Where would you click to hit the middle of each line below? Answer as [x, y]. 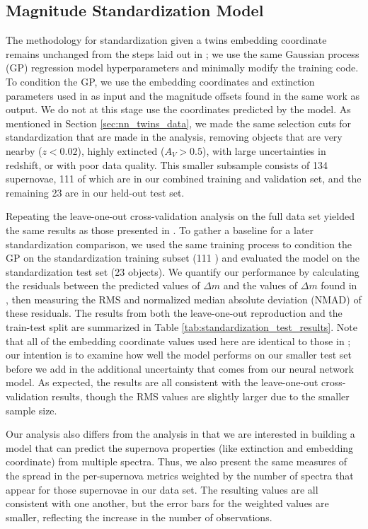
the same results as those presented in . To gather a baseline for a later [160, 229]
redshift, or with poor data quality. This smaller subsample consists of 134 [167, 164]
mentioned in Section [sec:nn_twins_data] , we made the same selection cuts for [179, 123]
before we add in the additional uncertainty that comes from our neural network [180, 368]
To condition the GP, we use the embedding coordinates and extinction [160, 81]
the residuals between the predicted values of [103, 285]
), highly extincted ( [121, 150]
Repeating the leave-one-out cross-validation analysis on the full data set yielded [180, 216]
